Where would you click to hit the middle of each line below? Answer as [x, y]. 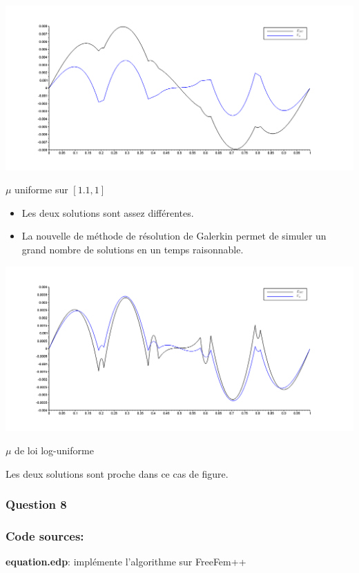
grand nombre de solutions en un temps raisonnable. [133, 250]
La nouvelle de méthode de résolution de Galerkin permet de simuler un [174, 236]
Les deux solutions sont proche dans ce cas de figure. [117, 473]
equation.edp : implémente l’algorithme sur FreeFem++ [126, 562]
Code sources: [45, 535]
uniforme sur [41, 190]
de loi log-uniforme [54, 450]
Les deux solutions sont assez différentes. [108, 212]
